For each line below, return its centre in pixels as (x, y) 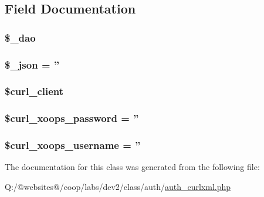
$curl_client (34, 91)
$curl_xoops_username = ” (73, 145)
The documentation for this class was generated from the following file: (132, 167)
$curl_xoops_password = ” (72, 118)
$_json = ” (32, 64)
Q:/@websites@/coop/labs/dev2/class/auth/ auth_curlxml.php (118, 186)
